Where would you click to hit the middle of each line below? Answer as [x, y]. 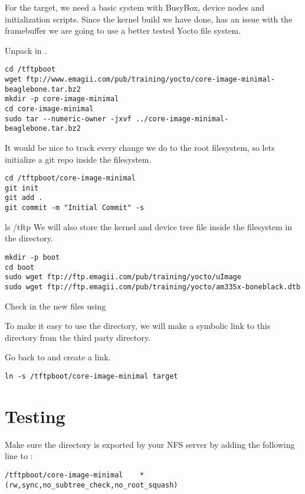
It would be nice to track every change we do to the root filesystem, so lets [140, 147]
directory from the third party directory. [78, 337]
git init [22, 188]
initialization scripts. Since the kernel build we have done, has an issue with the [149, 19]
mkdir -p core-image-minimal [62, 99]
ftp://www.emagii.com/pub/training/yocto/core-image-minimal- [150, 80]
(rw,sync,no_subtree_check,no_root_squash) [91, 485]
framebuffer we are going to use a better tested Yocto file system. [123, 30]
